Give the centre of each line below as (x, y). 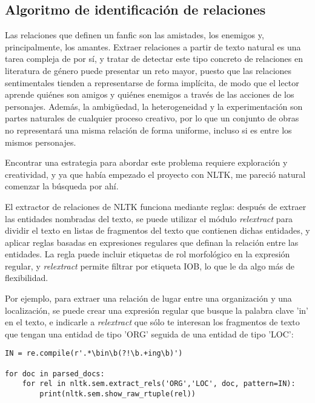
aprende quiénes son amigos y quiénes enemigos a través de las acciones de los (150, 94)
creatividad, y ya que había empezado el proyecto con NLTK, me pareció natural (155, 174)
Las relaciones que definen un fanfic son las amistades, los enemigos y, (134, 35)
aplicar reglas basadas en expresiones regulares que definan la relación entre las (152, 242)
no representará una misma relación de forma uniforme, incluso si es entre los (148, 130)
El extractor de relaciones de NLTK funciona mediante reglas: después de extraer (156, 206)
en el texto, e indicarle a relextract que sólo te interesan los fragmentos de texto (152, 322)
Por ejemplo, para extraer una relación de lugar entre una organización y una (148, 298)
